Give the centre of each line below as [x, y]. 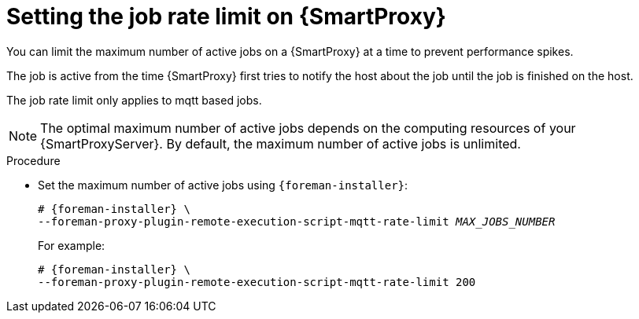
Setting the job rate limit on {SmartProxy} [226, 16]
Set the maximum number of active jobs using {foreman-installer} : [223, 185]
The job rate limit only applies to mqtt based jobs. [134, 100]
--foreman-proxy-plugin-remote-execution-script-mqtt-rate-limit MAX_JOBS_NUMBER [297, 221]
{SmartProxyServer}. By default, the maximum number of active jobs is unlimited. [281, 143]
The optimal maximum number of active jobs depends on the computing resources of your [308, 128]
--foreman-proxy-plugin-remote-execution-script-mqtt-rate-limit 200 [257, 282]
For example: [72, 245]
